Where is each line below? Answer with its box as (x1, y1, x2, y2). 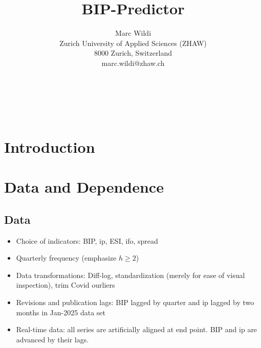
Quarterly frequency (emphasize (16, 252, 117, 263)
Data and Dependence (4, 176, 164, 197)
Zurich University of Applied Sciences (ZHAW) (59, 37, 207, 48)
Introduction (4, 136, 95, 157)
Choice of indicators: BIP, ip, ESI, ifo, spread (16, 235, 158, 246)
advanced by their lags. (16, 334, 89, 344)
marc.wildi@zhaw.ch (101, 57, 165, 68)
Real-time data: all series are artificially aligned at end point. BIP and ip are (16, 324, 257, 335)
